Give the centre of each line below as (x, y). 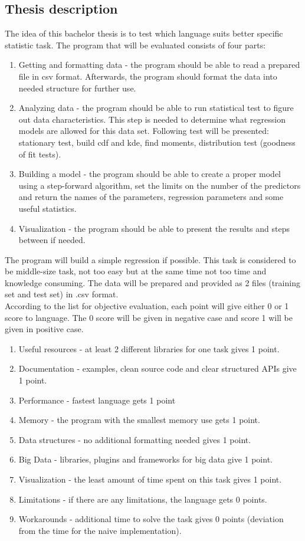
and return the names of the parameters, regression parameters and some (151, 197)
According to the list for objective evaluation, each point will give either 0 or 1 (147, 306)
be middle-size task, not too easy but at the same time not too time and (136, 271)
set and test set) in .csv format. (62, 294)
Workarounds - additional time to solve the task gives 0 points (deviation (151, 519)
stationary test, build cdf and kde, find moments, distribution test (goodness (157, 142)
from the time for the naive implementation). (100, 530)
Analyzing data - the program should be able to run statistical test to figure (156, 108)
